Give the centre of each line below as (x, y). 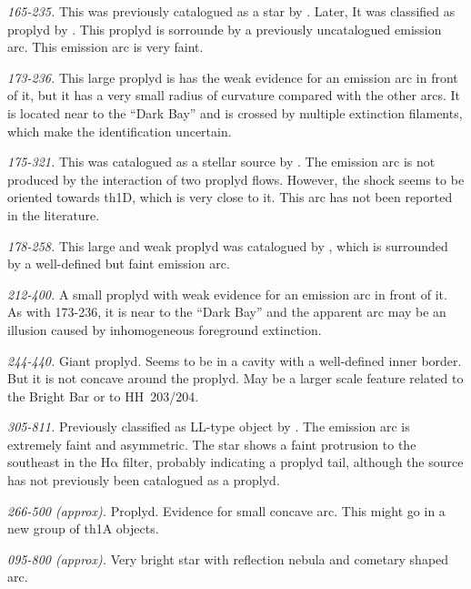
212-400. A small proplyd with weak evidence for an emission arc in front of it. (227, 294)
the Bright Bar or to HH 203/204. (103, 396)
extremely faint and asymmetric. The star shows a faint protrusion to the (212, 444)
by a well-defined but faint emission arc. (119, 264)
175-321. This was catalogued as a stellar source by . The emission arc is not (221, 162)
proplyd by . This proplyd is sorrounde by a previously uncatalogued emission (225, 29)
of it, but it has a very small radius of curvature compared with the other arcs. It (234, 95)
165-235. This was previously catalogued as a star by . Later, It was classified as (231, 11)
